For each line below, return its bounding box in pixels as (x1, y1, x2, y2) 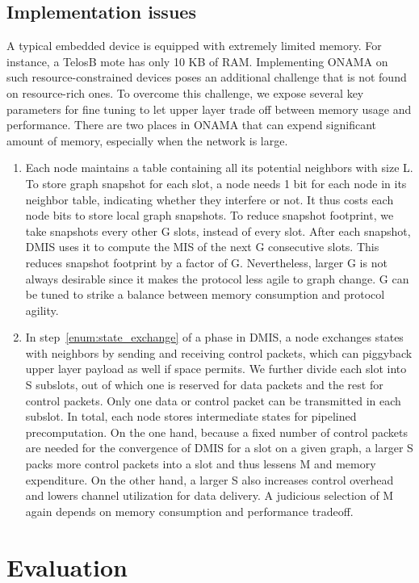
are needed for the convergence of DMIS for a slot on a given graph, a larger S (25, 439, 413, 456)
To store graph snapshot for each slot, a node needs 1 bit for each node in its (25, 174, 407, 191)
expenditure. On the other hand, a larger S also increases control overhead (25, 471, 394, 488)
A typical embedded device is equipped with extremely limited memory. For (6, 37, 382, 54)
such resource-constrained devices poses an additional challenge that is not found (6, 69, 407, 86)
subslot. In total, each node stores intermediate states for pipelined (25, 408, 357, 425)
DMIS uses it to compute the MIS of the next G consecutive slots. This (25, 238, 379, 255)
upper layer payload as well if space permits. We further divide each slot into (25, 360, 407, 377)
